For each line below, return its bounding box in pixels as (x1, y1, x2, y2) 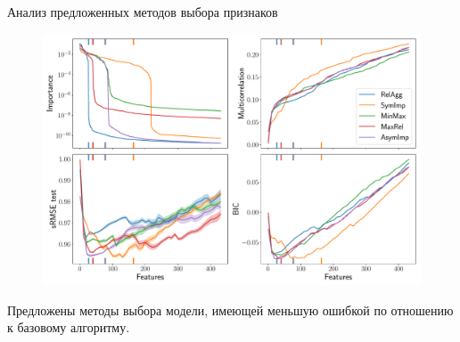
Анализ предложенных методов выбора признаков (7, 3, 278, 20)
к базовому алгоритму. (7, 318, 130, 337)
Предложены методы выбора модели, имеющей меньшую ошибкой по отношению (7, 300, 454, 319)
